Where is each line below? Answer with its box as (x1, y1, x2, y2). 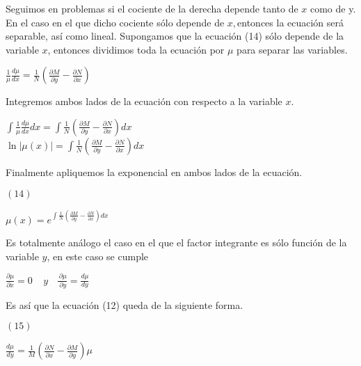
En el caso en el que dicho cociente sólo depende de (6, 15, 225, 29)
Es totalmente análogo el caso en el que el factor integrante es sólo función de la (6, 235, 347, 250)
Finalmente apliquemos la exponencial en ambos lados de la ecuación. (6, 164, 303, 179)
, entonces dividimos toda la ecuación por (47, 42, 225, 56)
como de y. (310, 1, 356, 15)
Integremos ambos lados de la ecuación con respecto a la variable (6, 94, 282, 109)
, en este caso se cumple (47, 248, 149, 263)
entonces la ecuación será (237, 15, 344, 29)
